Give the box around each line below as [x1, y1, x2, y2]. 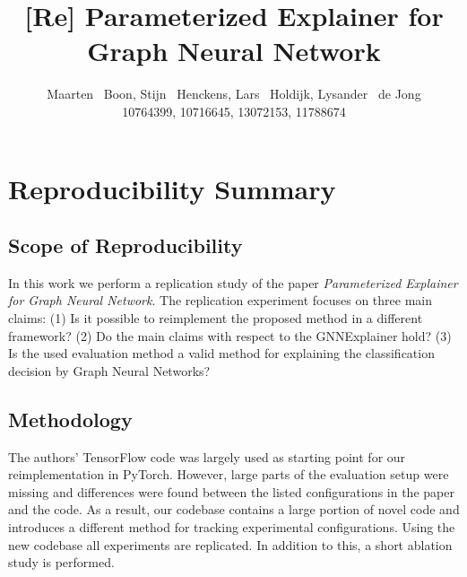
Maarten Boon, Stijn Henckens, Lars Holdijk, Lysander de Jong [47, 84, 421, 103]
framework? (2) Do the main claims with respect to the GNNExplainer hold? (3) [8, 326, 452, 345]
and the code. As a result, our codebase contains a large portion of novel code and [8, 500, 460, 519]
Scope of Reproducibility [8, 232, 243, 259]
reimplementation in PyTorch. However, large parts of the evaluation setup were [8, 465, 449, 484]
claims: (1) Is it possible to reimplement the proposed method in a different [8, 309, 423, 328]
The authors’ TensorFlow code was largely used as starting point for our [8, 447, 406, 466]
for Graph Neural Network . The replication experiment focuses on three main [8, 291, 433, 310]
